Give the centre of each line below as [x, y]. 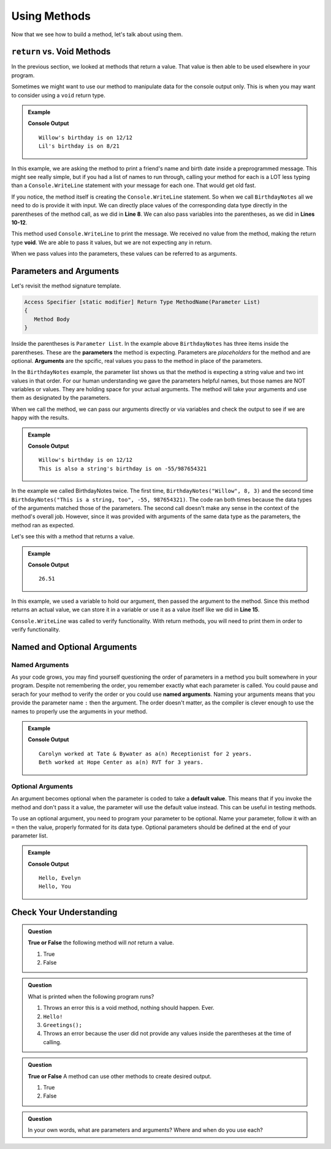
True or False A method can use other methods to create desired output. [120, 1076]
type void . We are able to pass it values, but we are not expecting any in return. [112, 242]
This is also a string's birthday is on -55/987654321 [123, 468]
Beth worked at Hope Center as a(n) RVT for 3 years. [121, 762]
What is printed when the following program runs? [91, 996]
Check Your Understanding [64, 913]
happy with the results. [40, 418]
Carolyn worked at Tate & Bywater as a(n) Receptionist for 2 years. [146, 754]
